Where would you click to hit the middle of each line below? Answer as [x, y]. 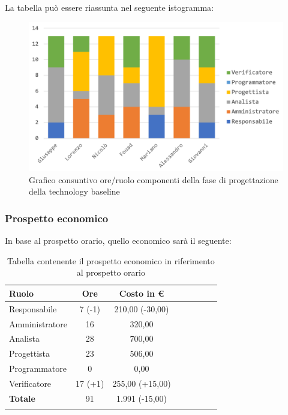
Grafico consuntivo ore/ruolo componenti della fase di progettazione [154, 179]
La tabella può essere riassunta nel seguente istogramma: [109, 7]
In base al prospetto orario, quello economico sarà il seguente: [118, 241]
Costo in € [142, 293]
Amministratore [38, 323]
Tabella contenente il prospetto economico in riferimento [111, 260]
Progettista [29, 353]
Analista [25, 338]
